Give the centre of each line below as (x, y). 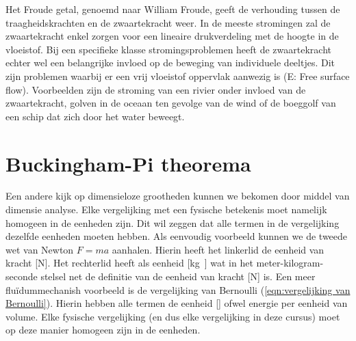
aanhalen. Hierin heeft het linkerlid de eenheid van (218, 249)
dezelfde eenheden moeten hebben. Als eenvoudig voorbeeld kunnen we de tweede (177, 236)
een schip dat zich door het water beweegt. (95, 116)
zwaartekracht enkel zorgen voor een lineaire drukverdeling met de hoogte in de (172, 36)
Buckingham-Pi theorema (128, 163)
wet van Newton (40, 249)
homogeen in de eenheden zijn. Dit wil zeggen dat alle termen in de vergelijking (173, 222)
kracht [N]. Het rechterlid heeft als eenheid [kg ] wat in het (129, 263)
